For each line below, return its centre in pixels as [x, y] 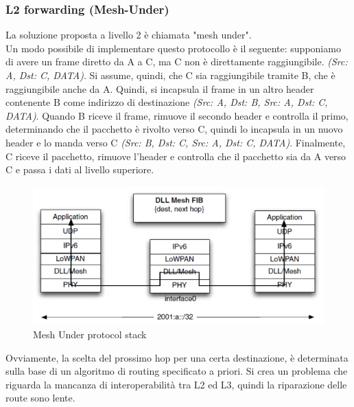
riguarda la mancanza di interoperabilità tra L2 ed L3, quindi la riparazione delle [176, 384]
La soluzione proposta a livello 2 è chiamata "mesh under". [129, 35]
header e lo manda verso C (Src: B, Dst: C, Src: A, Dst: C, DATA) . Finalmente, [176, 142]
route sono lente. [40, 398]
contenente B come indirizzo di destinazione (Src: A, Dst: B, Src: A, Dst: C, [167, 102]
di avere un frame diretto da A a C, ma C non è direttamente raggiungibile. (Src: [177, 62]
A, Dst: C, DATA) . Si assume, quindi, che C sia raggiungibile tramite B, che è [170, 75]
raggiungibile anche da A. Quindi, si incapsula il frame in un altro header [160, 88]
